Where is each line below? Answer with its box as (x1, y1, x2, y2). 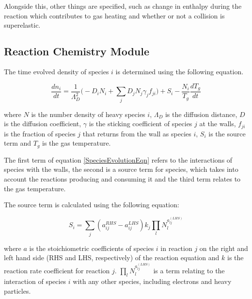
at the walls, (199, 118, 236, 129)
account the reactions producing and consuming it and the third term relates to (4, 174, 241, 184)
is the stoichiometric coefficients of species (29, 243, 154, 253)
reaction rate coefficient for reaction (4, 266, 110, 276)
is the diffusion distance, (165, 109, 237, 119)
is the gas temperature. (42, 138, 111, 148)
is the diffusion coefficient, (4, 118, 81, 129)
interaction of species (4, 276, 66, 286)
